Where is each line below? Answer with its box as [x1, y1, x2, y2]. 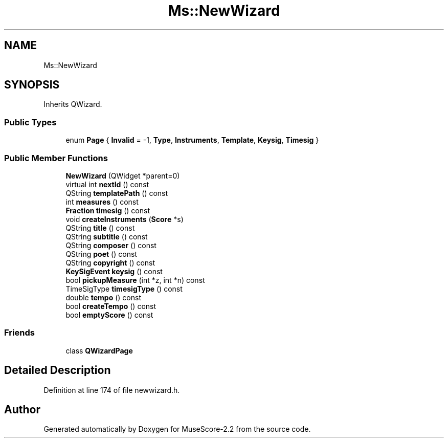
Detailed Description [4, 364, 111, 377]
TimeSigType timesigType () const [65, 284, 183, 293]
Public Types [4, 117, 57, 127]
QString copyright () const [65, 258, 155, 267]
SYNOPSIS [4, 78, 60, 92]
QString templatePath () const [65, 188, 168, 197]
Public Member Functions [4, 152, 108, 163]
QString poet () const [65, 249, 137, 258]
